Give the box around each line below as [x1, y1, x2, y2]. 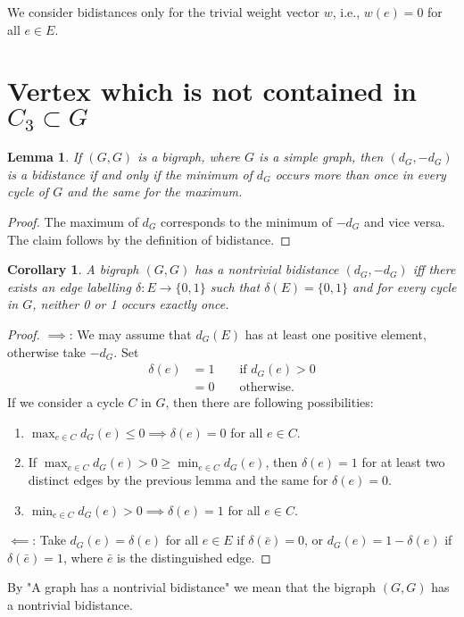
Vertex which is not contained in [7, 72, 417, 109]
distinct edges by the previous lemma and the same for [28, 471, 328, 488]
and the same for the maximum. [67, 182, 243, 201]
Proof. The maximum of [7, 213, 138, 230]
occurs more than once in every [275, 164, 446, 183]
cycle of [7, 182, 49, 201]
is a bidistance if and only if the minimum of [7, 164, 253, 183]
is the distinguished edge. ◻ [117, 547, 271, 566]
